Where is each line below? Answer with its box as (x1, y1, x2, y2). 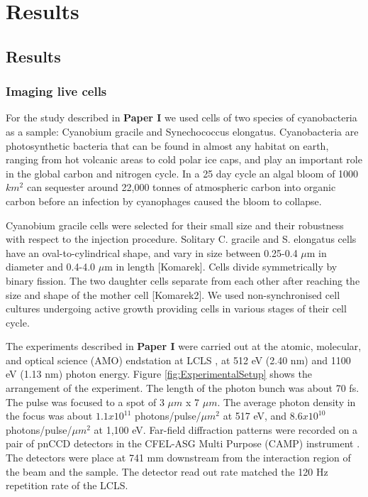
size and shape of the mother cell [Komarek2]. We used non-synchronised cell (6, 287, 340, 302)
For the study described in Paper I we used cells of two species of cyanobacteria (6, 110, 357, 125)
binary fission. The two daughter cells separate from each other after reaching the (6, 273, 360, 288)
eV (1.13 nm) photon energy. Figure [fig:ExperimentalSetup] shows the (6, 366, 312, 381)
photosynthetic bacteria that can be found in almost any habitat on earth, (6, 138, 329, 153)
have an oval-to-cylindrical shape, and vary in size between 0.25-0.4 (6, 245, 298, 260)
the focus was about (6, 408, 93, 423)
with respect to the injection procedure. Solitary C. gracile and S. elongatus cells (6, 231, 357, 246)
